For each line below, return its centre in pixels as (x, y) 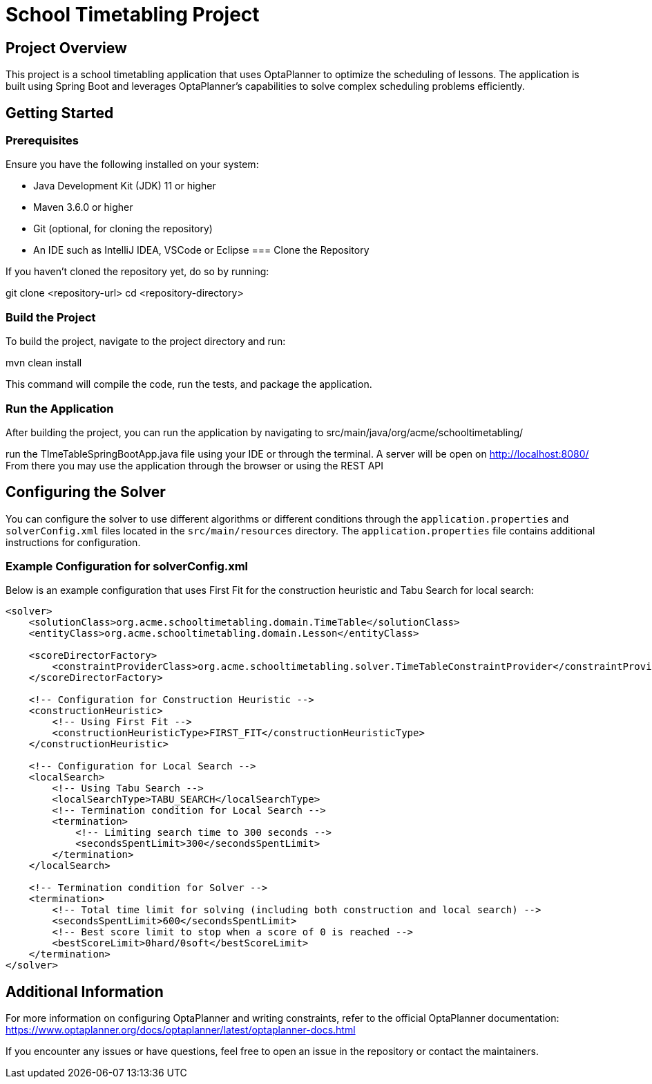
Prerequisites (42, 141)
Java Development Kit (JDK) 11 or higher (125, 186)
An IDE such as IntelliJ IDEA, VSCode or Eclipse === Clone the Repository (201, 250)
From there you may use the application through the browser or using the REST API (195, 465)
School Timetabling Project (133, 15)
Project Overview (66, 48)
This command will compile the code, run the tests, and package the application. (189, 384)
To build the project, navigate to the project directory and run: (146, 342)
